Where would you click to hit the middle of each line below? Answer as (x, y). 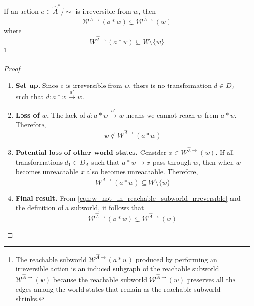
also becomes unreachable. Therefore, (142, 171)
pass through (172, 162)
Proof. (13, 69)
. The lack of (66, 115)
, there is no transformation (170, 85)
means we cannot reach (160, 115)
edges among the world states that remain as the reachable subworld (118, 289)
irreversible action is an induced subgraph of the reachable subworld (117, 269)
